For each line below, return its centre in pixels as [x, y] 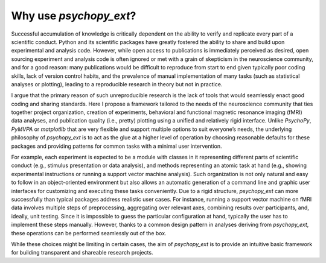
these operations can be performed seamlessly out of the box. [89, 233]
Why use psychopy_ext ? [74, 16]
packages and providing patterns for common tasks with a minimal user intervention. [117, 146]
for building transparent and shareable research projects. [82, 253]
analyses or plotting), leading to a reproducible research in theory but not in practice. [117, 84]
